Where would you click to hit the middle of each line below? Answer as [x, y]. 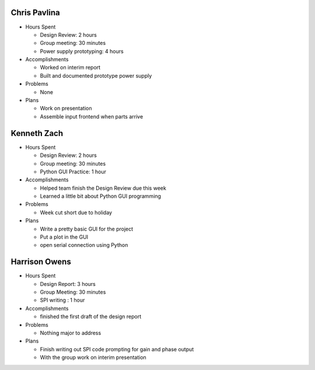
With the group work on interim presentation [93, 357]
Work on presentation [66, 109]
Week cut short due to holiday [76, 212]
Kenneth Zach [37, 133]
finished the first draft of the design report [91, 317]
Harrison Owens [41, 262]
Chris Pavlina [36, 13]
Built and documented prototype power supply [96, 75]
